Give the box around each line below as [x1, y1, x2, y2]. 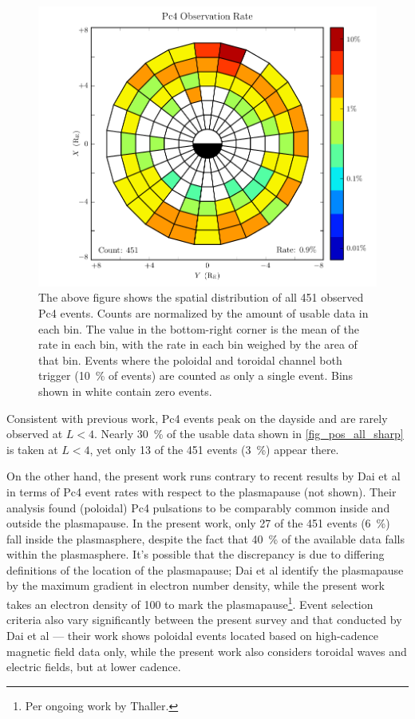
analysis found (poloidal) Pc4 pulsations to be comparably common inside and [6, 499, 390, 516]
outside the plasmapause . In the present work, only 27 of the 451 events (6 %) [6, 515, 390, 531]
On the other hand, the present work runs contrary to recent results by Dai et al [6, 468, 401, 484]
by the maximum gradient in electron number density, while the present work [6, 577, 385, 594]
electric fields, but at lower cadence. [6, 658, 181, 675]
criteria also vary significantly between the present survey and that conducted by [6, 611, 402, 628]
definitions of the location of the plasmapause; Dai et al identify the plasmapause [6, 561, 404, 578]
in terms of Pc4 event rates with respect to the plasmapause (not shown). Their [6, 483, 397, 500]
